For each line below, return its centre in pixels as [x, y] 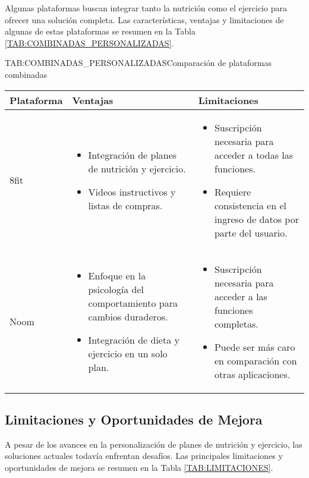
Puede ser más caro [255, 347]
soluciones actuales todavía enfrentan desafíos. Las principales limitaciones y [144, 456]
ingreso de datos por [256, 219]
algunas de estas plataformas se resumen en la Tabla [100, 31]
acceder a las [241, 296]
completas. [236, 323]
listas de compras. [125, 205]
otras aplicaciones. [252, 374]
